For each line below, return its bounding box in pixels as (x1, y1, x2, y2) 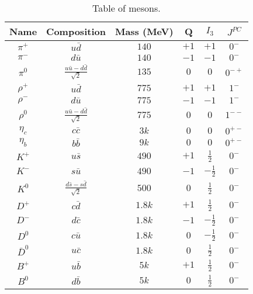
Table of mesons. (92, 1, 161, 15)
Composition (46, 25, 106, 38)
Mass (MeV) (115, 25, 174, 38)
